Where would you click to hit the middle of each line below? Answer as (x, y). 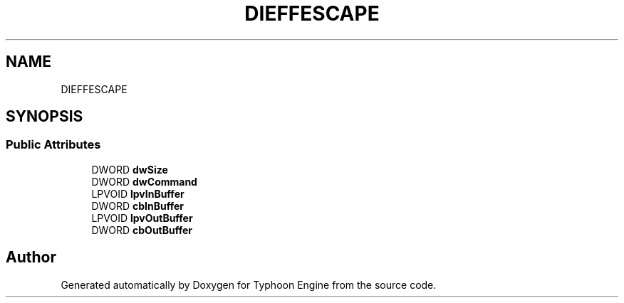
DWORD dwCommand (144, 181)
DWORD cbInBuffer (138, 206)
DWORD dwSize (130, 169)
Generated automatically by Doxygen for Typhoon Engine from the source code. (249, 285)
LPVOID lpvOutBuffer (142, 218)
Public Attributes (53, 145)
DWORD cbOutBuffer (142, 230)
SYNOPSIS (45, 117)
